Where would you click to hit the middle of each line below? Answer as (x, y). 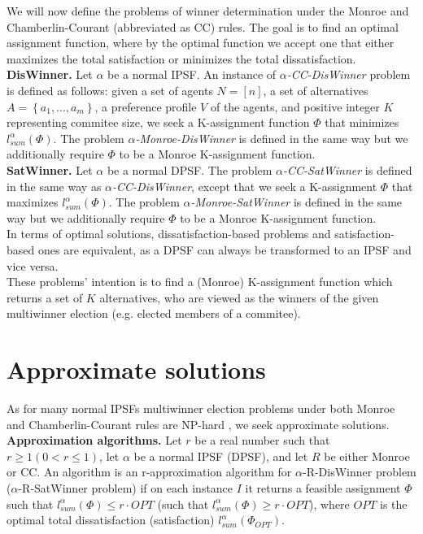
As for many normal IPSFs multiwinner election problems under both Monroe (201, 408)
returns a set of (45, 297)
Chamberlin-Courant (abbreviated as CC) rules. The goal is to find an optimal (203, 26)
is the (394, 504)
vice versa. (33, 265)
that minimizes (362, 122)
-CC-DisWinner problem (349, 74)
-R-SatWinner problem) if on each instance (126, 487)
